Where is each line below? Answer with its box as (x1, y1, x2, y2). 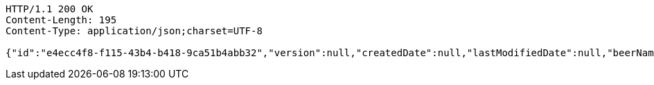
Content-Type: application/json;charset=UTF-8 (6, 25, 263, 36)
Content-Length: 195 (6, 14, 117, 25)
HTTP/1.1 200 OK (6, 3, 94, 14)
